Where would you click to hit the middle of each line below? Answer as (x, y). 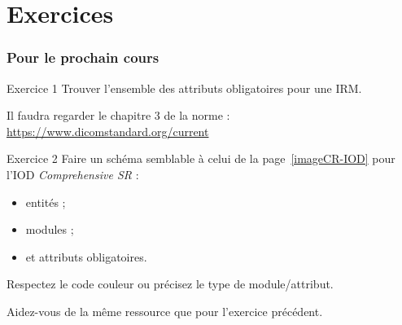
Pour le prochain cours (83, 57)
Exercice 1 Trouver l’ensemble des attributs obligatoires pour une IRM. (184, 88)
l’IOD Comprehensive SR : (73, 174)
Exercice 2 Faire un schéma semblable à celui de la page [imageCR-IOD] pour (201, 158)
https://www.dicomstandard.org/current (108, 131)
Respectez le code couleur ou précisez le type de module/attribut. (170, 284)
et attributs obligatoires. (86, 256)
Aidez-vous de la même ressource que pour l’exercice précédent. (165, 311)
